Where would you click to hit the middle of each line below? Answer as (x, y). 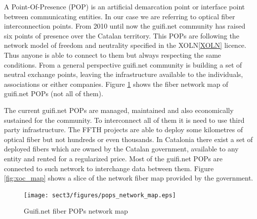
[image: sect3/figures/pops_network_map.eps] (100, 195)
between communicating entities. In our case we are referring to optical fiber (120, 16)
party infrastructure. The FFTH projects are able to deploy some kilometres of (124, 129)
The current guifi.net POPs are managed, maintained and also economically (119, 110)
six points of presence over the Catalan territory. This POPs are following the (122, 35)
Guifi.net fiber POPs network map (76, 211)
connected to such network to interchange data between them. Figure (109, 168)
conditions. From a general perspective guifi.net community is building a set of (123, 64)
